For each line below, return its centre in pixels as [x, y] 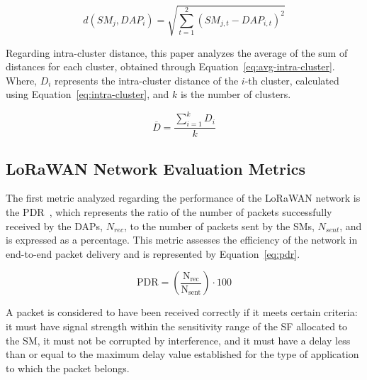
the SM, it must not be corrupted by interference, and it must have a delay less [178, 340]
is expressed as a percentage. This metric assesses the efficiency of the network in [182, 240]
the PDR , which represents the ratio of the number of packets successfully [169, 212]
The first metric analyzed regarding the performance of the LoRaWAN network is [183, 198]
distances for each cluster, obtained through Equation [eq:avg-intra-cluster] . [170, 66]
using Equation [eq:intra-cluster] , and [87, 94]
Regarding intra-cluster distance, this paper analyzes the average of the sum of [177, 52]
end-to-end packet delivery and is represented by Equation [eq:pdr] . [153, 253]
